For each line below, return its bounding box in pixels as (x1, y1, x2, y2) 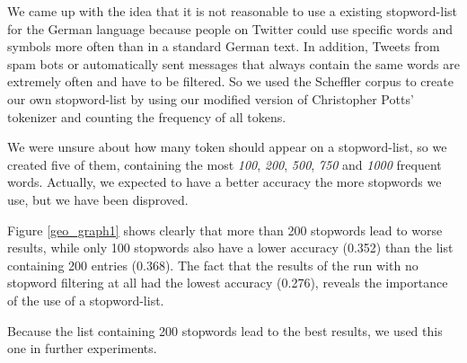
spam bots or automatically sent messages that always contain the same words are (7, 54, 460, 73)
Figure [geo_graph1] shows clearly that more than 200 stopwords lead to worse (7, 220, 443, 239)
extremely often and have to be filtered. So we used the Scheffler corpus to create (7, 72, 454, 91)
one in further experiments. (7, 339, 157, 358)
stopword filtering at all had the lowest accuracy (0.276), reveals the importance (7, 273, 448, 292)
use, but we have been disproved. (7, 190, 189, 208)
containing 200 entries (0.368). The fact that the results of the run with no (7, 255, 419, 274)
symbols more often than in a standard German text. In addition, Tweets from (7, 37, 440, 56)
